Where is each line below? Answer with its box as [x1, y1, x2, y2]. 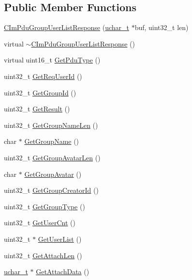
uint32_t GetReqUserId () [4, 71, 82, 81]
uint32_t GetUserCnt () [4, 218, 76, 228]
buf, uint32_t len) [134, 22, 189, 32]
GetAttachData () [36, 266, 89, 277]
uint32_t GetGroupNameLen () [4, 120, 98, 130]
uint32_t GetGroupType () [4, 201, 85, 211]
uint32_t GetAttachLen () [4, 250, 82, 260]
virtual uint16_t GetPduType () [4, 55, 101, 65]
